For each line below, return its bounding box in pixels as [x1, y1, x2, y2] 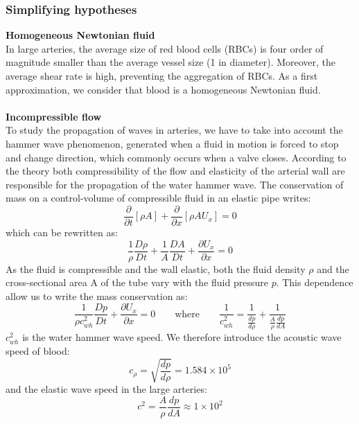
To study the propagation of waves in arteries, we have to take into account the [6, 123, 343, 137]
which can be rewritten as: [6, 225, 118, 239]
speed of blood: [6, 344, 70, 358]
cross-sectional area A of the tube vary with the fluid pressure [6, 275, 268, 290]
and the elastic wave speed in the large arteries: [6, 382, 207, 396]
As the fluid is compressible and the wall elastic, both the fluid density [6, 261, 306, 276]
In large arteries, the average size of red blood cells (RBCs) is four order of [6, 41, 324, 55]
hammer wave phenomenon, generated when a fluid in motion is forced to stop [6, 136, 339, 150]
